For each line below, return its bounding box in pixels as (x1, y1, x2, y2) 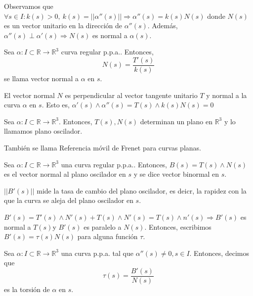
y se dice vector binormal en (133, 169, 219, 179)
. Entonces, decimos (189, 247, 250, 258)
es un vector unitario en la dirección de (4, 20, 122, 31)
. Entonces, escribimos (144, 221, 211, 232)
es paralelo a (84, 221, 122, 232)
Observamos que (4, 1, 53, 11)
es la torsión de (4, 284, 50, 294)
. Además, (147, 20, 178, 31)
